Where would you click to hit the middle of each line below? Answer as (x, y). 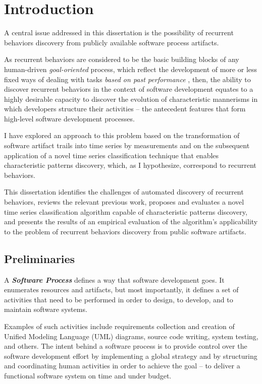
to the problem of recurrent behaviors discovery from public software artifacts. (125, 231)
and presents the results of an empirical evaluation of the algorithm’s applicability (131, 221)
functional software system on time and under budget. (88, 375)
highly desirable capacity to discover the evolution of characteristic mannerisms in (131, 99)
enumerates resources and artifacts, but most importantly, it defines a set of (121, 290)
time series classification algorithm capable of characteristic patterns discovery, (126, 211)
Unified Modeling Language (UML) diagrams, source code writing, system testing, (131, 336)
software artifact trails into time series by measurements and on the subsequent (127, 145)
